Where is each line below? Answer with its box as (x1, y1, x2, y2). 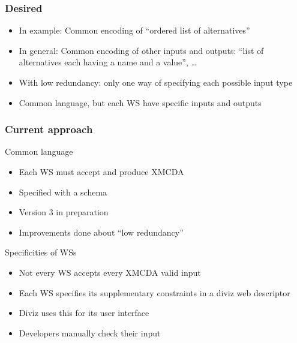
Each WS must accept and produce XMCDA (19, 166, 184, 177)
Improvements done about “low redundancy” (19, 225, 184, 238)
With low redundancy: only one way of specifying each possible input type (19, 76, 293, 88)
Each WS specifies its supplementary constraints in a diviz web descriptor (19, 286, 290, 299)
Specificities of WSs (5, 246, 77, 258)
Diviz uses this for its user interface (19, 306, 149, 319)
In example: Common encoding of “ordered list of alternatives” (19, 24, 250, 37)
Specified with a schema (19, 185, 107, 198)
